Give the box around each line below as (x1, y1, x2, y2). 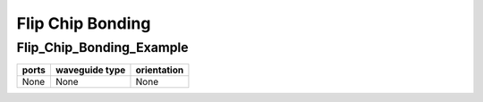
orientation (135, 64, 184, 76)
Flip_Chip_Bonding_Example (16, 39, 189, 55)
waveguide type (55, 64, 126, 76)
